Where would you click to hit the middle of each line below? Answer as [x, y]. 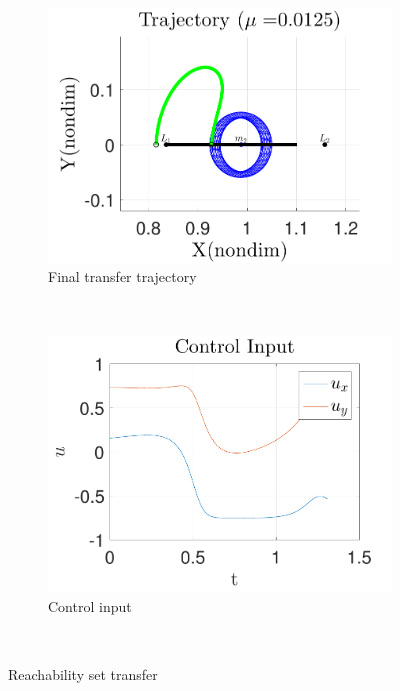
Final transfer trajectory [122, 276]
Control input [90, 606]
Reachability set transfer [83, 673]
